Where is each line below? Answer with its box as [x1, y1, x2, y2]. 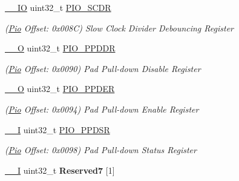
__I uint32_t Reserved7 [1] [5, 163, 115, 176]
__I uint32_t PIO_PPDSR [5, 123, 110, 136]
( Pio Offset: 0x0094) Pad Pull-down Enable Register [5, 102, 199, 115]
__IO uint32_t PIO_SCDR [5, 1, 111, 13]
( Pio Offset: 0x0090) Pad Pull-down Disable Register [5, 62, 201, 74]
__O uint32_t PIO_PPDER [5, 82, 115, 95]
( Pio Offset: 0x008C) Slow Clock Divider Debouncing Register [5, 21, 234, 34]
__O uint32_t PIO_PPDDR [5, 42, 116, 54]
